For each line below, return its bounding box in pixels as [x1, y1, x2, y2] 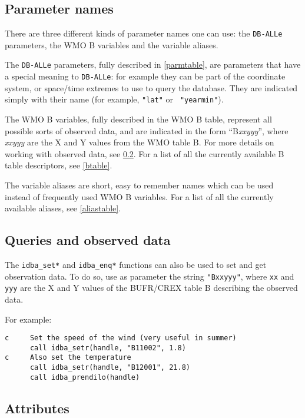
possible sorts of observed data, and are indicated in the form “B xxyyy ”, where [5, 124, 289, 137]
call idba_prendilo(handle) [29, 373, 140, 381]
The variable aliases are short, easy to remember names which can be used [5, 178, 274, 191]
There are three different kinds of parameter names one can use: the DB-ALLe [5, 27, 283, 39]
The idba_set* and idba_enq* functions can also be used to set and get [5, 258, 267, 270]
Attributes [5, 399, 69, 417]
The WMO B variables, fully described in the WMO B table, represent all [5, 113, 272, 125]
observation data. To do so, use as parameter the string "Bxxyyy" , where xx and [5, 270, 294, 282]
